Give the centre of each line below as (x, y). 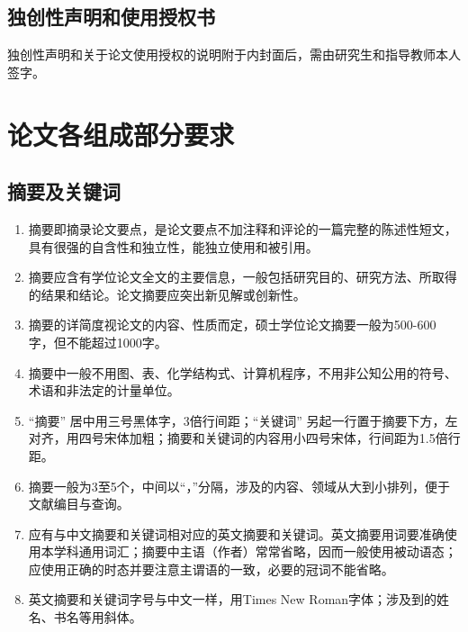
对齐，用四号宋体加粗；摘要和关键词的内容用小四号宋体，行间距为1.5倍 (238, 438)
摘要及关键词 (64, 191)
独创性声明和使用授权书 (111, 17)
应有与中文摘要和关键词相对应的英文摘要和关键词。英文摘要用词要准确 (236, 533)
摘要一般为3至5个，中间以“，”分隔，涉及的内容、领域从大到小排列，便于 (239, 486)
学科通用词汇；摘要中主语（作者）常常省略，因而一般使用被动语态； (255, 551)
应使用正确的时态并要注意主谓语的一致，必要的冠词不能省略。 (211, 569)
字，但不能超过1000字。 (98, 342)
